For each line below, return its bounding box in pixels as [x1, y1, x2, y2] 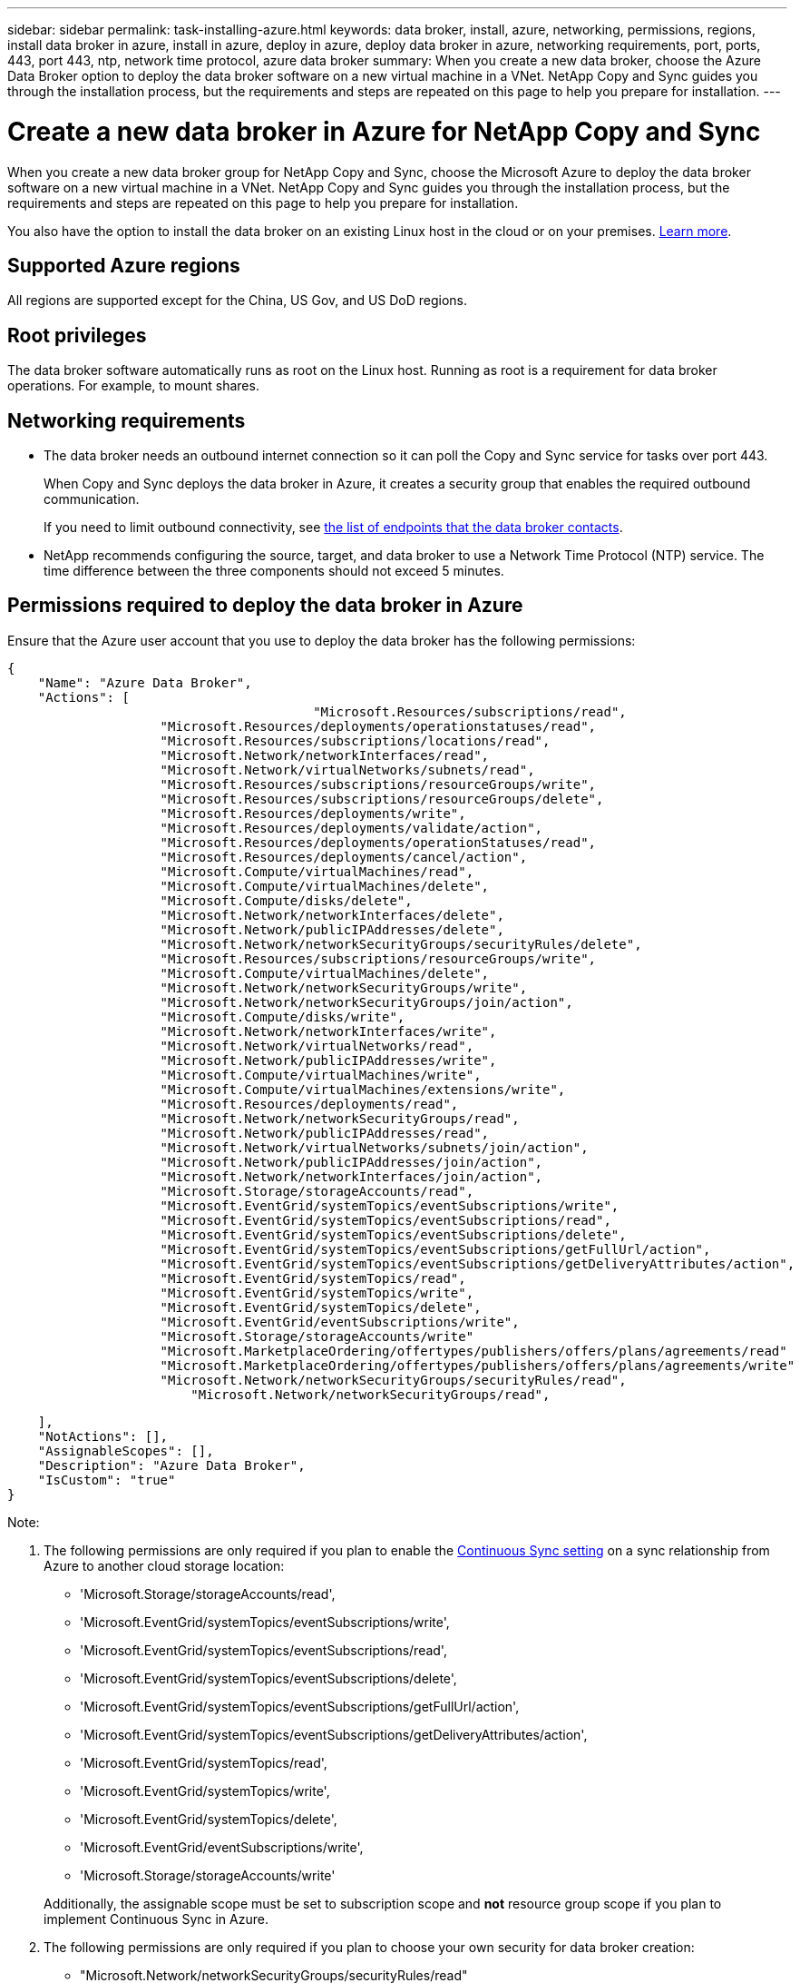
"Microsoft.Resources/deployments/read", [160, 1096, 459, 1111]
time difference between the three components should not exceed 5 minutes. [44, 563, 504, 579]
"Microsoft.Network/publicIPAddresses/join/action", [160, 1154, 543, 1169]
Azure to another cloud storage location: [44, 1557, 285, 1574]
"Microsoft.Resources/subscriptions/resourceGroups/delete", [160, 791, 604, 806]
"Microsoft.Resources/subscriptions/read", [313, 704, 627, 719]
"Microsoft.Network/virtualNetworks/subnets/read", [160, 762, 535, 777]
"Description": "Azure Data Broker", [37, 1457, 306, 1473]
